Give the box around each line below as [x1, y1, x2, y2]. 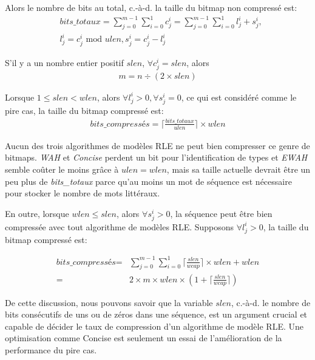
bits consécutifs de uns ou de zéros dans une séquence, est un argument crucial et [5, 308, 308, 321]
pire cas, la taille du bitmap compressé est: [5, 104, 164, 116]
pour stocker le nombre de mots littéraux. [5, 187, 160, 199]
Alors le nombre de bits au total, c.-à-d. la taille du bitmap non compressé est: [5, 1, 297, 13]
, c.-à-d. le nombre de [231, 296, 311, 308]
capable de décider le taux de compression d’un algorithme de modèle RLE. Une [5, 319, 303, 332]
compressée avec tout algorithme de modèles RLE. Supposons [5, 220, 234, 233]
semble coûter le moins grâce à [5, 162, 119, 175]
